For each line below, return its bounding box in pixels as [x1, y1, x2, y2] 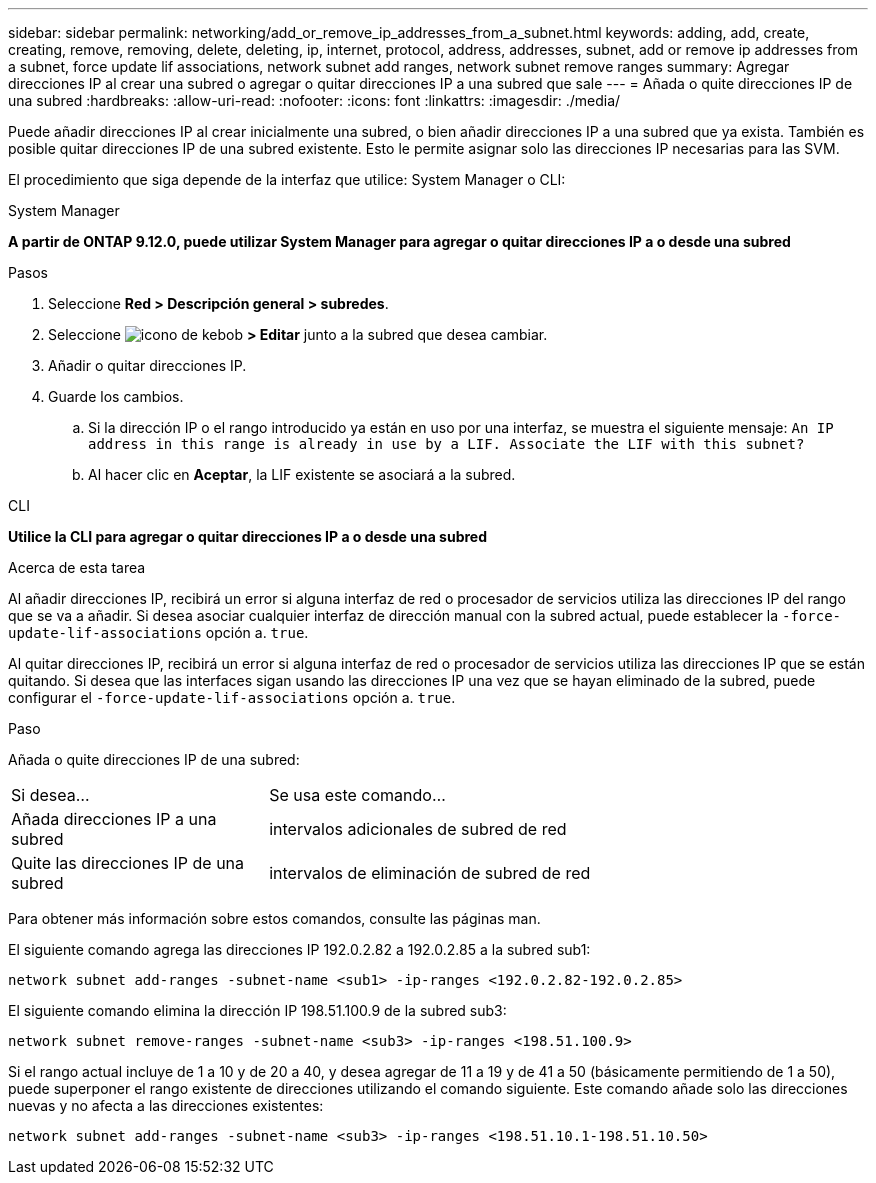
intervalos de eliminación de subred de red [269, 863, 591, 883]
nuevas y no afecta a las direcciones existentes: [8, 1097, 324, 1114]
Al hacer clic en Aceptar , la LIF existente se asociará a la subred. [88, 466, 516, 483]
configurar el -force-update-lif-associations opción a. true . [8, 689, 456, 706]
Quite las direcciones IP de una [11, 853, 245, 873]
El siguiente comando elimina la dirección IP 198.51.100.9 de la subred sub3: [8, 1002, 507, 1019]
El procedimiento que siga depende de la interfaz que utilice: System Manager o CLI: [8, 171, 566, 188]
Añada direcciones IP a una [11, 809, 217, 829]
